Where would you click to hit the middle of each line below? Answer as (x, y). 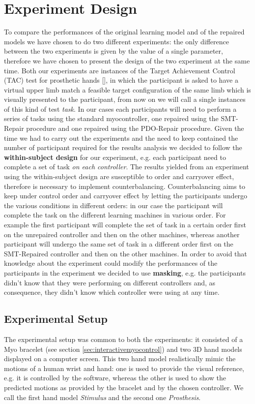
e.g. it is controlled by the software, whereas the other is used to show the (115, 378)
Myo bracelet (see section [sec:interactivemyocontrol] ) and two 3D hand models (123, 349)
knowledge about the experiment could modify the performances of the (111, 263)
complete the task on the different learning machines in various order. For (115, 215)
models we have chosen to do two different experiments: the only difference (116, 41)
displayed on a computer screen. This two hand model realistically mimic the (120, 358)
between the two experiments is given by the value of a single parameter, (113, 51)
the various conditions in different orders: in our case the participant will (113, 205)
